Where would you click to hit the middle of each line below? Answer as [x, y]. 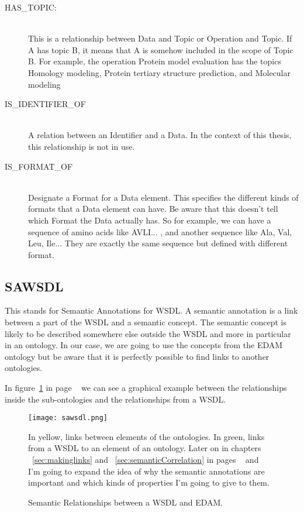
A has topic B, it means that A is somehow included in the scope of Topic [161, 49]
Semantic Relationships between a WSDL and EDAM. [126, 502]
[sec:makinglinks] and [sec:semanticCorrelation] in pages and [146, 460]
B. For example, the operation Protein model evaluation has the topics [155, 61]
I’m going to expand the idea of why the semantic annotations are [146, 471]
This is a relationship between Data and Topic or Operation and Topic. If [160, 38]
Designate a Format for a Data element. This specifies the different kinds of [163, 197]
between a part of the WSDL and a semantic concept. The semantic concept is [146, 322]
